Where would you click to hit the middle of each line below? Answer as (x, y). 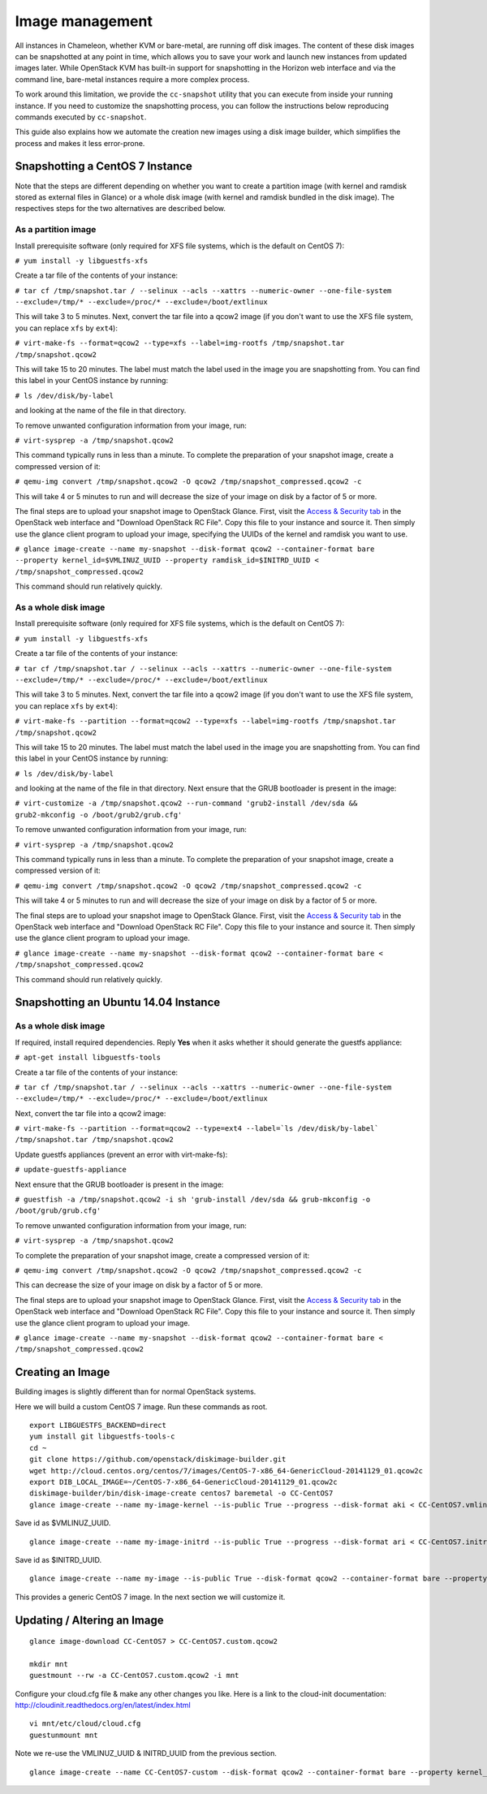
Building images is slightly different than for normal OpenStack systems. (136, 1391)
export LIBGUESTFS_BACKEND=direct (98, 1425)
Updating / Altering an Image (89, 1620)
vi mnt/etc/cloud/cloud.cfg (85, 1724)
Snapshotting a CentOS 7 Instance (103, 166)
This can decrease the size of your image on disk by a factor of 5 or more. (139, 1285)
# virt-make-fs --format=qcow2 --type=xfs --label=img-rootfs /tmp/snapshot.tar (180, 343)
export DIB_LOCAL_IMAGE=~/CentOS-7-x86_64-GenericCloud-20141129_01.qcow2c (183, 1482)
